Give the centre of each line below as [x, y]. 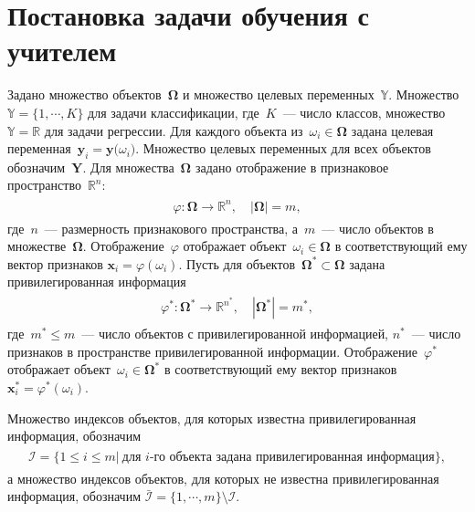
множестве [37, 246]
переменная [39, 148]
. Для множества [128, 167]
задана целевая [392, 130]
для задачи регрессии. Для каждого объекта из [174, 130]
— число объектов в [378, 228]
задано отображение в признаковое [292, 167]
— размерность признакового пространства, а [171, 228]
